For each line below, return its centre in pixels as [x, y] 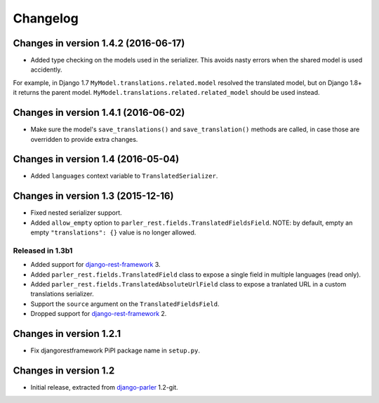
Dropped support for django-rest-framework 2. [99, 314]
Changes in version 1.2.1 [67, 334]
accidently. [46, 70]
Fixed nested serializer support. [76, 213]
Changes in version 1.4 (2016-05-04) [96, 159]
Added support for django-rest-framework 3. [95, 265]
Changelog [46, 18]
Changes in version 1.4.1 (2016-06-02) [99, 113]
